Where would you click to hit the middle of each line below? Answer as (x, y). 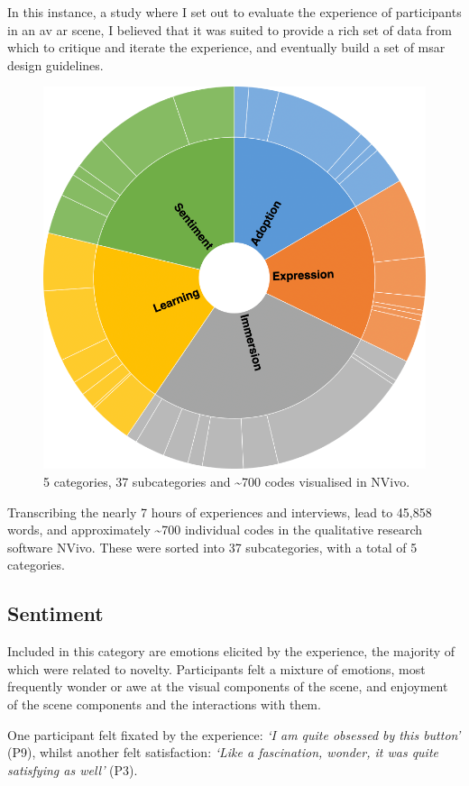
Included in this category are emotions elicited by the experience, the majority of (231, 651)
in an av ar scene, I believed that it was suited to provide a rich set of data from (230, 29)
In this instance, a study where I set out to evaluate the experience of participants (234, 12)
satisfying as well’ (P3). (73, 769)
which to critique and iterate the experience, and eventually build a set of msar (226, 47)
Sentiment (55, 613)
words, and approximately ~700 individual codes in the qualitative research (215, 530)
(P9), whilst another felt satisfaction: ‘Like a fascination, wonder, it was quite (223, 752)
